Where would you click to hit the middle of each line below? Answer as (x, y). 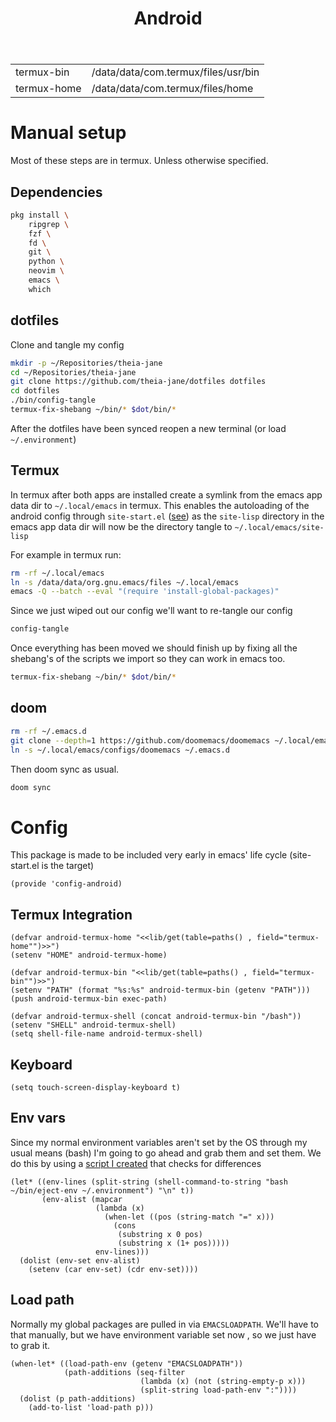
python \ (46, 262)
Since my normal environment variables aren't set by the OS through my (159, 1142)
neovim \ (46, 271)
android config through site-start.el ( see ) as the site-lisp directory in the (167, 516)
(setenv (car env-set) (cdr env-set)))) (113, 1269)
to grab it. (30, 1345)
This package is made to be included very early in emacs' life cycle (149, 855)
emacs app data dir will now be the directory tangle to (121, 526)
